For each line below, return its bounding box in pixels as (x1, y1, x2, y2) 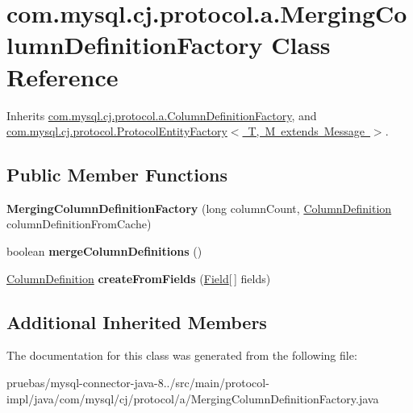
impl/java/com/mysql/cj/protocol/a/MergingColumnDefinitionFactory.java (6, 390, 379, 407)
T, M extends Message (248, 123, 365, 140)
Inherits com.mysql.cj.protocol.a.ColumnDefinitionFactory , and (6, 106, 317, 123)
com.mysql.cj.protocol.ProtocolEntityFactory (6, 123, 227, 140)
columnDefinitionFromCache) (6, 215, 152, 232)
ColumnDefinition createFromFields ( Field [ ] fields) (6, 269, 271, 286)
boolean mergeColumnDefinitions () (6, 243, 202, 260)
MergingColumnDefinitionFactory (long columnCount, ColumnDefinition (6, 199, 392, 216)
